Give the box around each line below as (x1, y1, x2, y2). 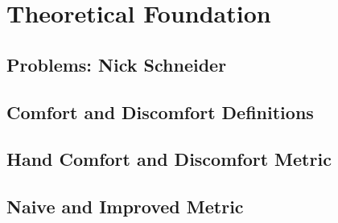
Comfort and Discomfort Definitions (6, 99, 314, 124)
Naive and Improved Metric (6, 194, 244, 219)
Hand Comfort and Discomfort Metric (6, 147, 332, 171)
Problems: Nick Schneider (6, 52, 227, 76)
